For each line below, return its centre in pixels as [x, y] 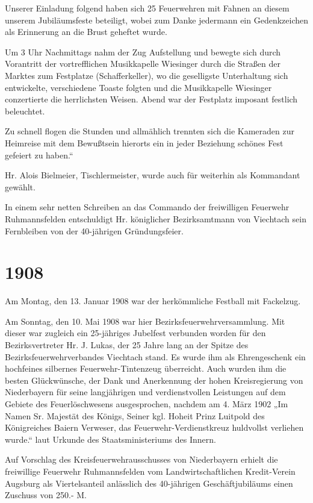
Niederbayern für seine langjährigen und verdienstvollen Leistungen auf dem [145, 392]
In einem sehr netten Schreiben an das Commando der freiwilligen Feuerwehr [147, 207]
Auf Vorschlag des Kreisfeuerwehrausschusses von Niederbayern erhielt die [141, 459]
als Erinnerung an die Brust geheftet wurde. [86, 32]
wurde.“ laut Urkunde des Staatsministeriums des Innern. [110, 439]
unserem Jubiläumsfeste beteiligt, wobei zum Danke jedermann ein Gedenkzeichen [156, 20]
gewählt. [20, 186]
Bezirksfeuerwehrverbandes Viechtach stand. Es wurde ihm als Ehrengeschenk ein [155, 356]
